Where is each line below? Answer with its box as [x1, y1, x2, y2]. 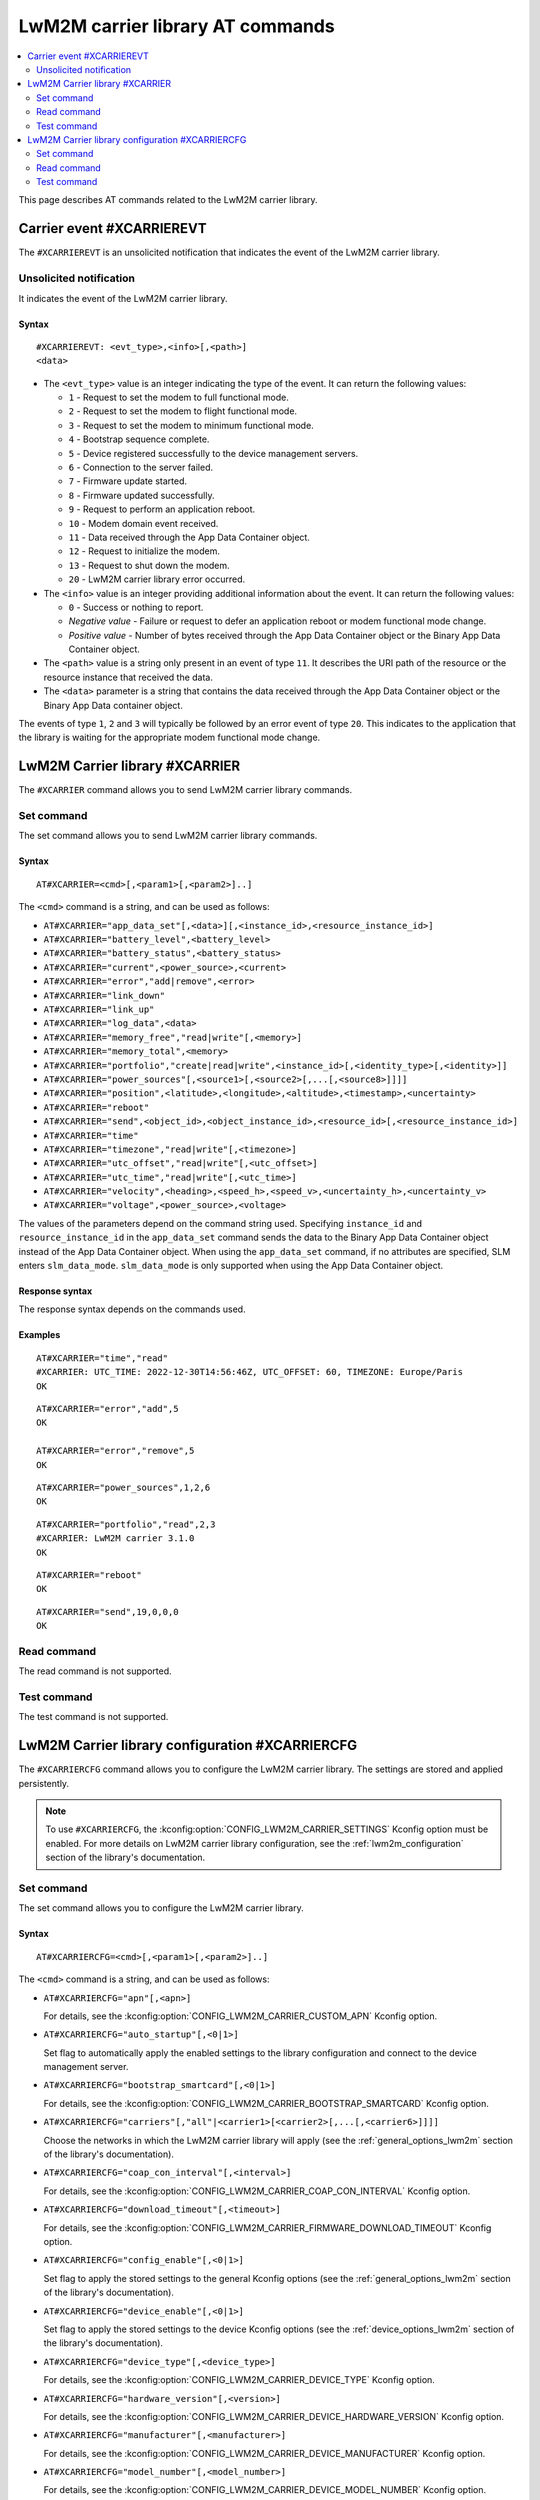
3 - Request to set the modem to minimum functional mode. [68, 419, 314, 431]
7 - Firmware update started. [68, 475, 188, 487]
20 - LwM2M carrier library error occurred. [68, 573, 246, 585]
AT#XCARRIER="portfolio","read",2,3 [36, 1518, 216, 1530]
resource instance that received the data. [43, 671, 214, 683]
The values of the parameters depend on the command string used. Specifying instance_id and [18, 1217, 423, 1229]
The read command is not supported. [18, 1665, 172, 1677]
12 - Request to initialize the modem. [68, 545, 220, 557]
